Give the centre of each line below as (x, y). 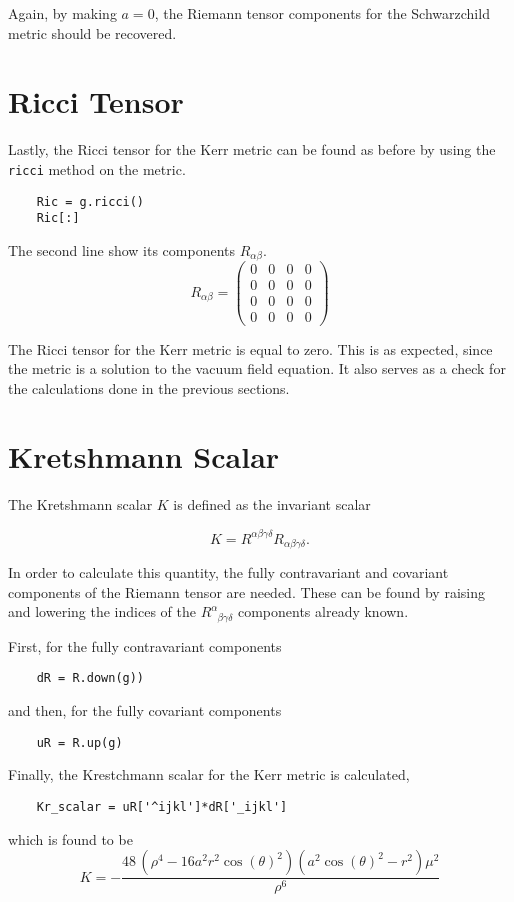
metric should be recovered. (92, 32)
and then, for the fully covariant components (145, 710)
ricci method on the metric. (97, 168)
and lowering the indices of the (102, 611)
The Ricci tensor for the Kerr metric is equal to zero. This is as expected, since (250, 348)
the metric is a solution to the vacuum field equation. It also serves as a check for (257, 368)
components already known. (323, 611)
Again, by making (62, 13)
